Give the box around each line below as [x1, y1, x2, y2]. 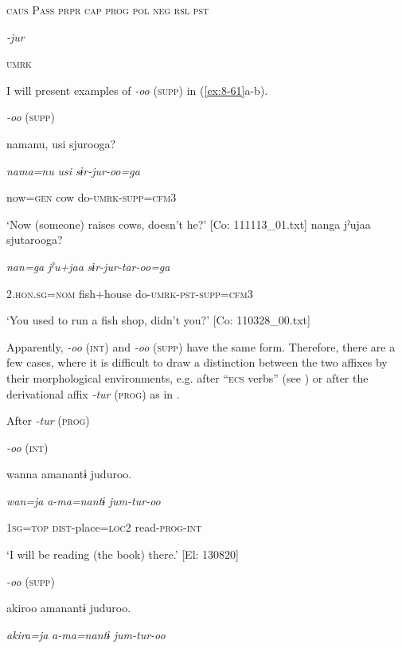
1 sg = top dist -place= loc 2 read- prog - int [6, 519, 202, 536]
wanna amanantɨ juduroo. [6, 465, 132, 482]
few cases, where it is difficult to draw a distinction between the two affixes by [6, 354, 388, 371]
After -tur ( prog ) [6, 412, 90, 429]
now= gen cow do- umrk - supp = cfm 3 [6, 189, 177, 206]
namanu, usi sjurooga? [6, 135, 116, 151]
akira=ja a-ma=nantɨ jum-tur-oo [6, 626, 166, 642]
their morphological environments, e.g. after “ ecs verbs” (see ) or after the [6, 369, 369, 386]
